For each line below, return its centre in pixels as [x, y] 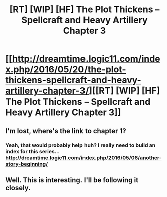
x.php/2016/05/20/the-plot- [66, 70]
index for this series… [32, 151]
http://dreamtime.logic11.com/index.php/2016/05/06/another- [83, 158]
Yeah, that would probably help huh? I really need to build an [80, 145]
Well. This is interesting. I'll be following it [72, 180]
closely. [18, 188]
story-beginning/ [27, 164]
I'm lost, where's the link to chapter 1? [66, 131]
